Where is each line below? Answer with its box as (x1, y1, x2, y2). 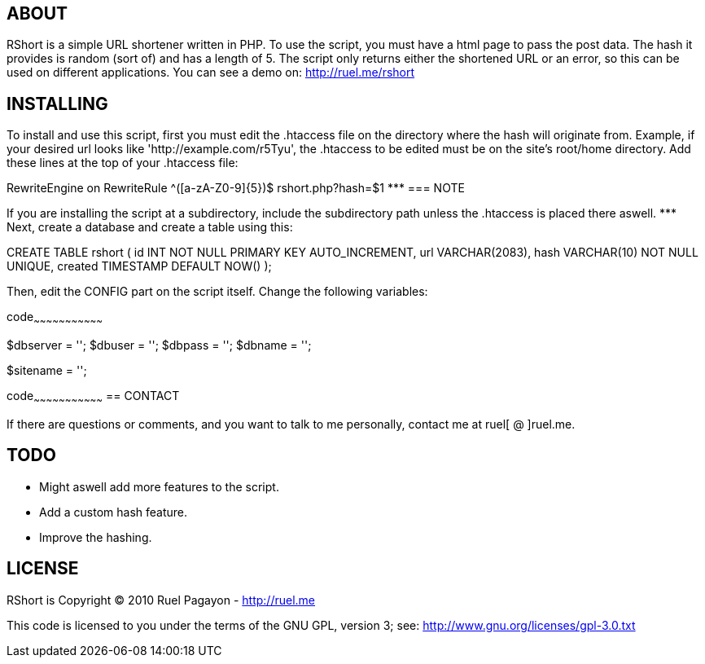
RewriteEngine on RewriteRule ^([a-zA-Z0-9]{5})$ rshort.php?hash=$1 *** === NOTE (7, 181, 465, 196)
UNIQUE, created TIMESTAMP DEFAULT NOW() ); (7, 259, 272, 274)
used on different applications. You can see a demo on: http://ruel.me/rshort (7, 65, 415, 80)
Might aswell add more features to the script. (39, 479, 279, 494)
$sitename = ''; (7, 363, 87, 378)
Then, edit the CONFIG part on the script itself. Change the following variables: (7, 284, 428, 299)
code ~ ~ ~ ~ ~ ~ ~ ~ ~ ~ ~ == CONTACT (7, 389, 180, 406)
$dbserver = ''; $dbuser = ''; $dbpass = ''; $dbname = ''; (7, 338, 312, 353)
